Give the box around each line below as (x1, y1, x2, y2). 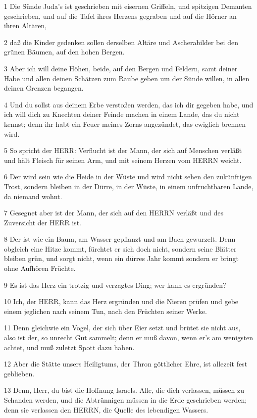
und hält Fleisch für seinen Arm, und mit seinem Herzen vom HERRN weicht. (4, 155, 242, 165)
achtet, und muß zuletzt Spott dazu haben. (4, 342, 135, 352)
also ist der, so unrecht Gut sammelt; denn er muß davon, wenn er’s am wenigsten (4, 332, 254, 343)
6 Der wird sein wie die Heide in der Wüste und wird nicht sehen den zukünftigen (4, 171, 252, 182)
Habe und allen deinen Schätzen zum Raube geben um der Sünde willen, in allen (4, 73, 250, 83)
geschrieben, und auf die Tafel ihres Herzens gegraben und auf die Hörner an (4, 10, 237, 21)
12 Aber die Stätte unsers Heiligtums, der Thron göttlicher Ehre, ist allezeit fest (4, 359, 248, 369)
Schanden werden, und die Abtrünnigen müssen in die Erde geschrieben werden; (4, 395, 247, 405)
